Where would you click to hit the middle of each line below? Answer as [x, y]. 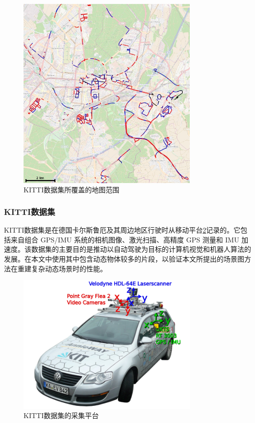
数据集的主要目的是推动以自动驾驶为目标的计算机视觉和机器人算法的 [141, 249]
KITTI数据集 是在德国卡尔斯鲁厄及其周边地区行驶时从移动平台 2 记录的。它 [122, 230]
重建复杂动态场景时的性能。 [62, 268]
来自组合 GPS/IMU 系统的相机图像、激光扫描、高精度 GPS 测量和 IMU [125, 239]
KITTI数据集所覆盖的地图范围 [72, 190]
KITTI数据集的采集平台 [61, 415]
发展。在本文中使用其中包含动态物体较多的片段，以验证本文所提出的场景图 [124, 259]
